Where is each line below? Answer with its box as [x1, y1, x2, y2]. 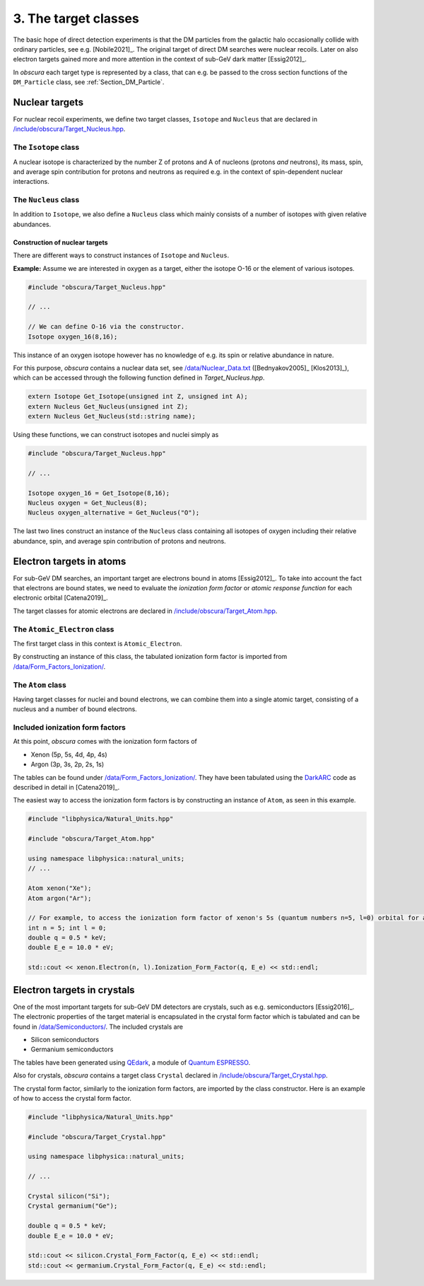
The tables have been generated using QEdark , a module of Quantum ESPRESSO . [13, 1058, 251, 1067]
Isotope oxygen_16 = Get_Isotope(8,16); [28, 489, 170, 497]
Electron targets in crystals [13, 983, 135, 996]
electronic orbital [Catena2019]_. [13, 594, 109, 602]
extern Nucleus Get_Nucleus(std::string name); [28, 412, 196, 421]
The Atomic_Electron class [13, 624, 114, 634]
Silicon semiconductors [30, 1035, 99, 1044]
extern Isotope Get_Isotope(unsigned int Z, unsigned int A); [28, 392, 248, 401]
